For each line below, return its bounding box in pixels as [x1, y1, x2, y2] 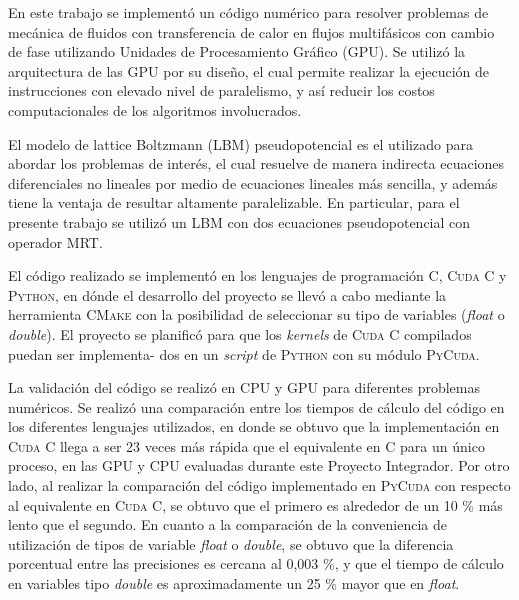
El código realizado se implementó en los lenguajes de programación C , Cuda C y [8, 265, 507, 286]
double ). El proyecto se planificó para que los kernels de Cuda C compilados [8, 323, 472, 344]
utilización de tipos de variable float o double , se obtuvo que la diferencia [8, 533, 454, 554]
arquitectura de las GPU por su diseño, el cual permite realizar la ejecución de [8, 60, 490, 81]
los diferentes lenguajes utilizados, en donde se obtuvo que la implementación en [8, 416, 500, 437]
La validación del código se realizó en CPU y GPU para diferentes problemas [8, 377, 480, 398]
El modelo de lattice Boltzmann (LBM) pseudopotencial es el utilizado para [8, 133, 473, 154]
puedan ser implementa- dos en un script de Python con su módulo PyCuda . [8, 343, 480, 364]
